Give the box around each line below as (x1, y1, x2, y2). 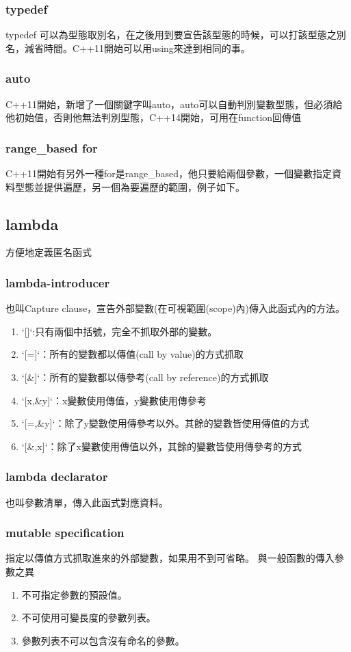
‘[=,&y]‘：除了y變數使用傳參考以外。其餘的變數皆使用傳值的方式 (21, 416, 309, 430)
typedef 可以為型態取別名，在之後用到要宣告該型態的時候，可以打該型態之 (5, 27, 337, 42)
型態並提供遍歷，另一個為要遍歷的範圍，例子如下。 (14, 179, 245, 194)
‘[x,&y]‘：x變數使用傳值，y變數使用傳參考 (21, 393, 207, 407)
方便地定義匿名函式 (5, 245, 92, 259)
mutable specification (5, 524, 125, 541)
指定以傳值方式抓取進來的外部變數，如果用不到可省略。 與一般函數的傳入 (5, 551, 335, 565)
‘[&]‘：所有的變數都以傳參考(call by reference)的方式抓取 (21, 370, 269, 384)
